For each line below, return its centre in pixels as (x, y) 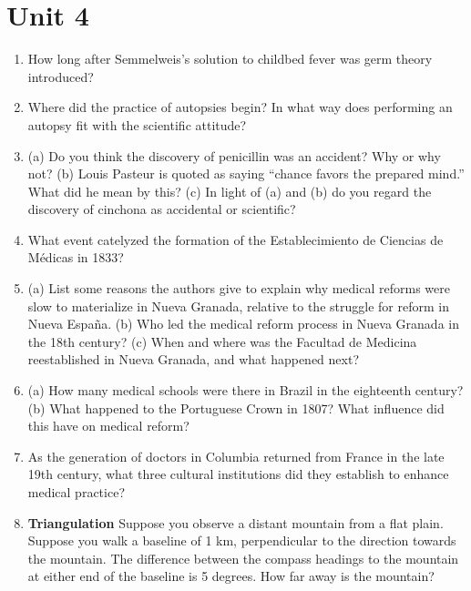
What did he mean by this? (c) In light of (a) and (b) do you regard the (230, 191)
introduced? (61, 76)
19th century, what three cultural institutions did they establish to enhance (238, 474)
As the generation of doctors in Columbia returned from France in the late (236, 456)
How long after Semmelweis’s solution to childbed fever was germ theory (230, 59)
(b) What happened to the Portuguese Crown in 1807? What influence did (236, 408)
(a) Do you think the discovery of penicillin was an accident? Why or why (234, 155)
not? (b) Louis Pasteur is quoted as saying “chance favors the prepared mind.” (246, 173)
